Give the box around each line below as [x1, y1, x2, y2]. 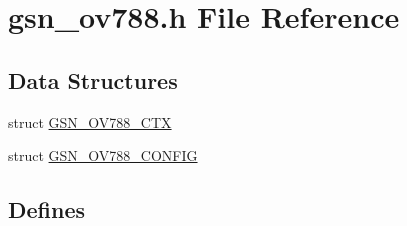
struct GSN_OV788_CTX [8, 111, 172, 132]
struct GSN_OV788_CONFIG [8, 145, 198, 166]
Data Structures [8, 64, 178, 95]
